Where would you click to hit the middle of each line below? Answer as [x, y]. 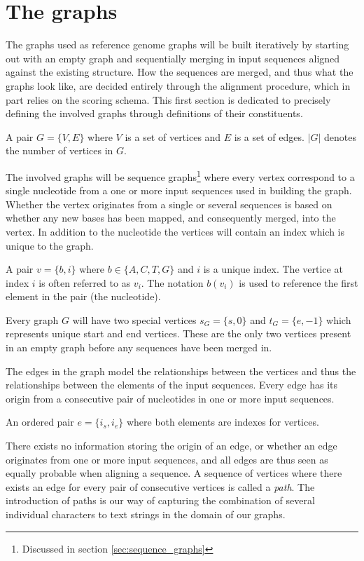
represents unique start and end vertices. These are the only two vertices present [178, 333]
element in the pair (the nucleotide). [83, 296]
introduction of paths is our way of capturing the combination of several [160, 500]
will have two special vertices [134, 319]
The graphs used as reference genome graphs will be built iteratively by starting [177, 45]
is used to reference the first [299, 282]
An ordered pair [40, 422]
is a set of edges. [269, 136]
